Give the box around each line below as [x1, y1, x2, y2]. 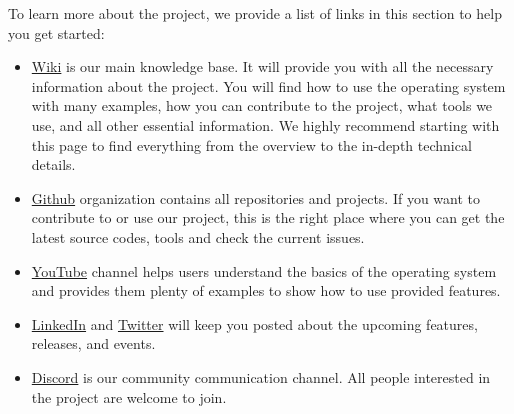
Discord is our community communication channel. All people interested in [31, 366, 491, 387]
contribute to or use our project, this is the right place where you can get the [31, 207, 505, 228]
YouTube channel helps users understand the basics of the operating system [31, 260, 497, 281]
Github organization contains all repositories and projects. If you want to [31, 187, 481, 208]
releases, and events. [31, 333, 156, 354]
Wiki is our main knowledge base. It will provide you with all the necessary [31, 56, 494, 77]
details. [31, 154, 76, 175]
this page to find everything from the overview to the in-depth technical [31, 134, 472, 155]
